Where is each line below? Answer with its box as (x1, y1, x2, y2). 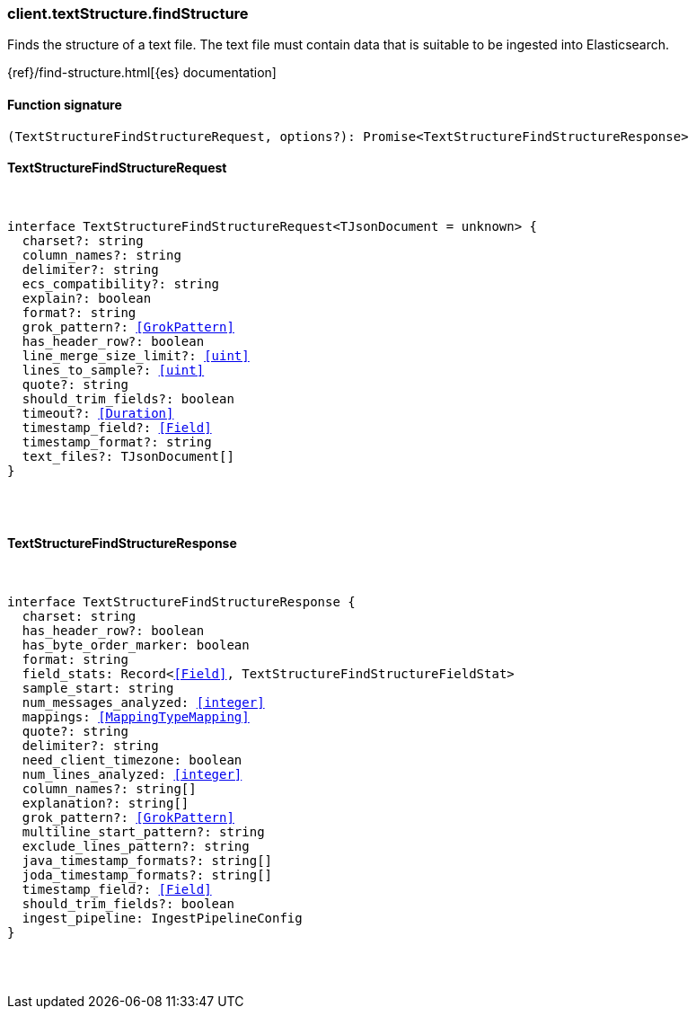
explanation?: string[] (22, 796, 189, 811)
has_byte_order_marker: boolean (22, 638, 250, 653)
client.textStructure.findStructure (7, 4, 249, 22)
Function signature (7, 96, 122, 112)
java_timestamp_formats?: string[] (22, 853, 273, 869)
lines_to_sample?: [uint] (22, 362, 205, 377)
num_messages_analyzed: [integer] (22, 695, 265, 711)
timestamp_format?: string (22, 434, 212, 449)
